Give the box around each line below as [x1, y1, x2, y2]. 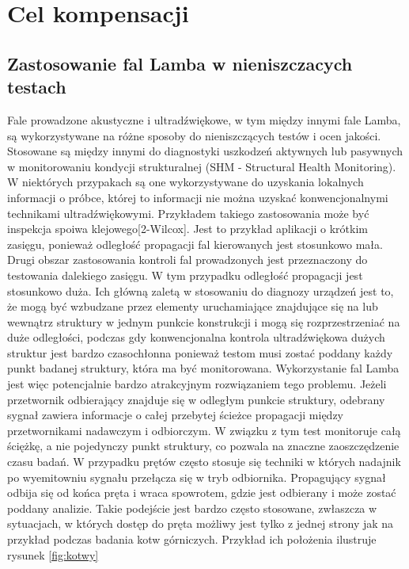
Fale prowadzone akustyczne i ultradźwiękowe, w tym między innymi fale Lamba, [7, 111, 401, 128]
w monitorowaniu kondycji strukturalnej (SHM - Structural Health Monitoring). [7, 158, 396, 174]
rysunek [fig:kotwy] [7, 546, 99, 563]
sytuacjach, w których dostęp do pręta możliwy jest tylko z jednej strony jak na [7, 515, 394, 532]
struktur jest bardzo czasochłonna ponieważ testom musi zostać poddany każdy [7, 344, 393, 361]
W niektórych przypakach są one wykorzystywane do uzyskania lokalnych [7, 174, 364, 190]
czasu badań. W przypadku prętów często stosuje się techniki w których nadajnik [7, 453, 401, 470]
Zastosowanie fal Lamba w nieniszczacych [7, 51, 353, 75]
